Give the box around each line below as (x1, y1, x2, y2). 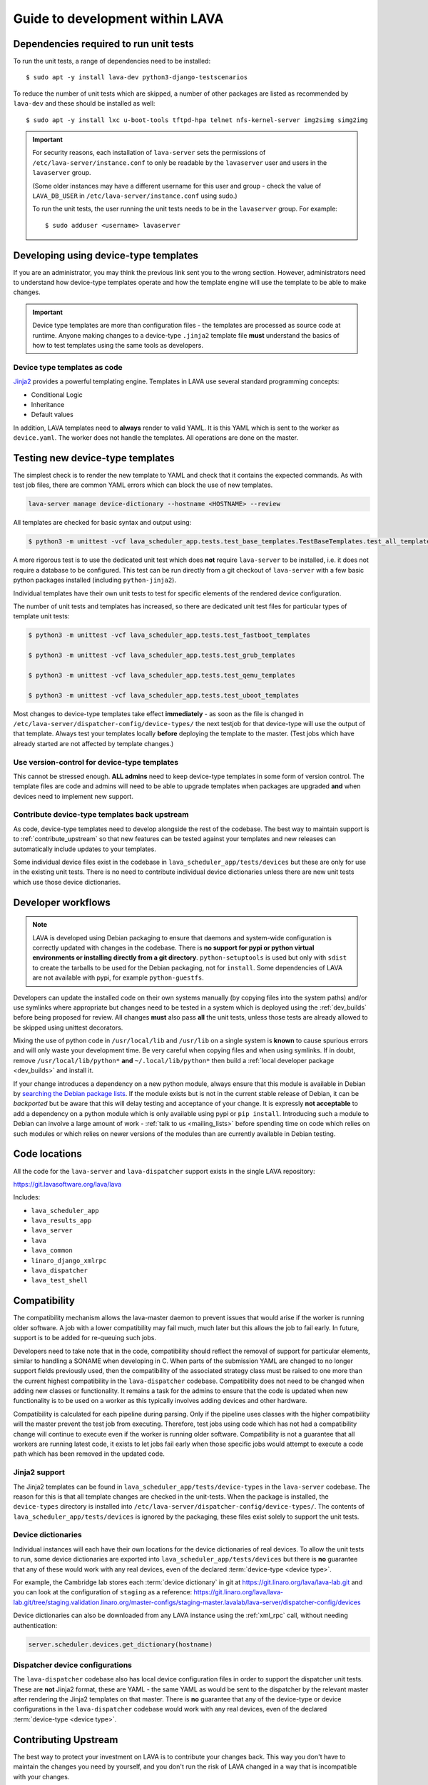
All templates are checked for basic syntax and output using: (13, 518, 192, 527)
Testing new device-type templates (13, 452, 175, 464)
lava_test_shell (31, 1277, 88, 1284)
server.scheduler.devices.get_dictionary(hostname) (28, 1640, 213, 1649)
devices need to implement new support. (13, 792, 133, 800)
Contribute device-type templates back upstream (13, 810, 189, 820)
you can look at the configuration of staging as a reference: (13, 1588, 193, 1597)
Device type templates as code (13, 362, 123, 372)
